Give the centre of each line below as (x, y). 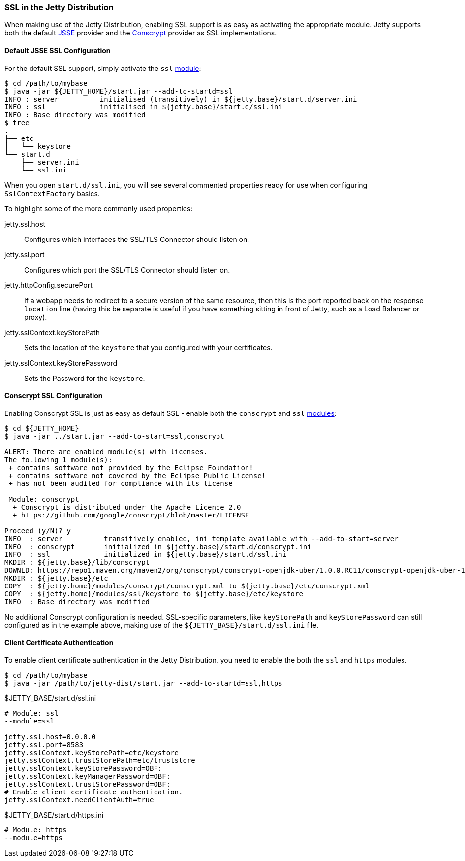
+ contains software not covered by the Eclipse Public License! (137, 475)
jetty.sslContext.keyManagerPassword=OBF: (88, 776)
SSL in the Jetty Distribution (59, 7)
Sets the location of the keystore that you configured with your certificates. (148, 347)
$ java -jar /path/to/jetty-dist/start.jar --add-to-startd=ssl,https (143, 683)
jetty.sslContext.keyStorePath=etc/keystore (92, 753)
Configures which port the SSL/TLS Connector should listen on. (127, 270)
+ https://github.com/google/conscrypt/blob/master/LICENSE (131, 515)
